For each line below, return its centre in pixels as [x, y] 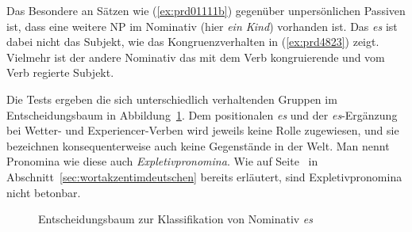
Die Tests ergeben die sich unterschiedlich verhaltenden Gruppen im [172, 99]
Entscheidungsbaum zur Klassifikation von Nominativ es [176, 219]
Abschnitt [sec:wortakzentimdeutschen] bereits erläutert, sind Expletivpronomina [204, 176]
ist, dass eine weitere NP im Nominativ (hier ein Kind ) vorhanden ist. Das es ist [202, 26]
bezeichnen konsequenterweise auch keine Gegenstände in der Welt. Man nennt [198, 145]
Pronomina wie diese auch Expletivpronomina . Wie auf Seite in [162, 161]
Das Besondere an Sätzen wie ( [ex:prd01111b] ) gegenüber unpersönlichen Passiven [206, 10]
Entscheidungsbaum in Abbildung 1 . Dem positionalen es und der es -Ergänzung [202, 114]
